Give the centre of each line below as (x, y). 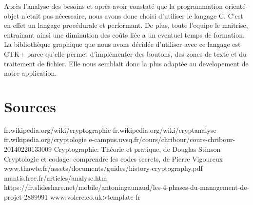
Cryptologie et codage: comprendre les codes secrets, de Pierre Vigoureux (114, 158)
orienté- (236, 6)
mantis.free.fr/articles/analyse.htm (56, 177)
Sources (30, 106)
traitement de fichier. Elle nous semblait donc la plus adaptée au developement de (126, 63)
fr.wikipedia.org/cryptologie (45, 139)
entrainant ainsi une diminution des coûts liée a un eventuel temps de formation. (124, 34)
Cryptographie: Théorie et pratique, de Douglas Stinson (137, 149)
